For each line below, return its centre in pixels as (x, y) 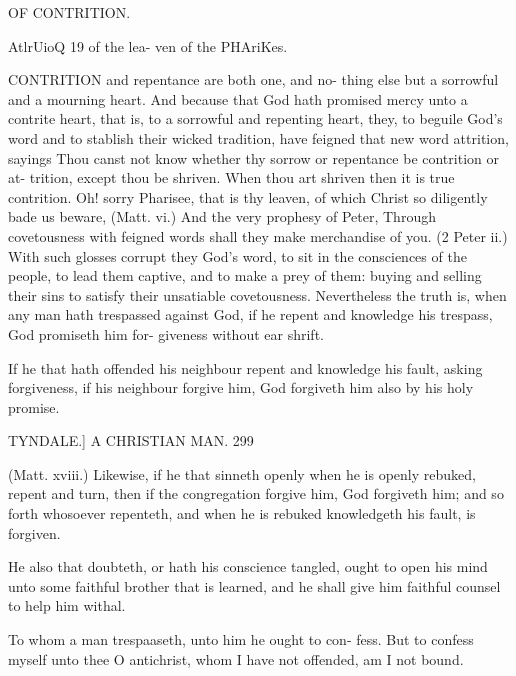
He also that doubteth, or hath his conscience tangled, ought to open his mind (248, 566)
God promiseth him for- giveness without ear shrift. (166, 333)
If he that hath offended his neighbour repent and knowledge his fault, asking (245, 367)
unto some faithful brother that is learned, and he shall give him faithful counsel (254, 585)
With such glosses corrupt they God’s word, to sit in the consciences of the (237, 255)
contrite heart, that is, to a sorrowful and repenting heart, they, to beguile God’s (255, 118)
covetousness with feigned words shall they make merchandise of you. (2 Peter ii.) (258, 235)
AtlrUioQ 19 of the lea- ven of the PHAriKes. (148, 45)
